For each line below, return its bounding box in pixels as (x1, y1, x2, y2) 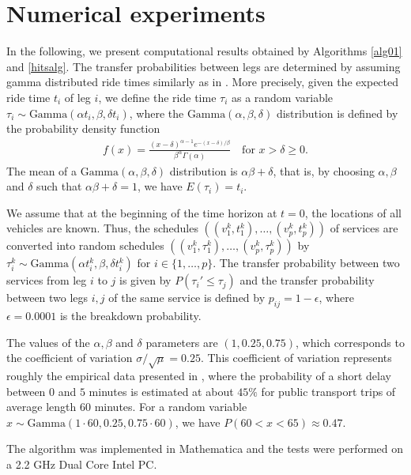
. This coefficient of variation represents (200, 349, 392, 366)
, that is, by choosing (273, 162, 375, 179)
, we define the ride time (98, 89, 217, 105)
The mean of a (6, 162, 77, 179)
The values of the (6, 334, 90, 350)
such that (36, 178, 82, 194)
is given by (119, 272, 172, 288)
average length (6, 398, 77, 415)
